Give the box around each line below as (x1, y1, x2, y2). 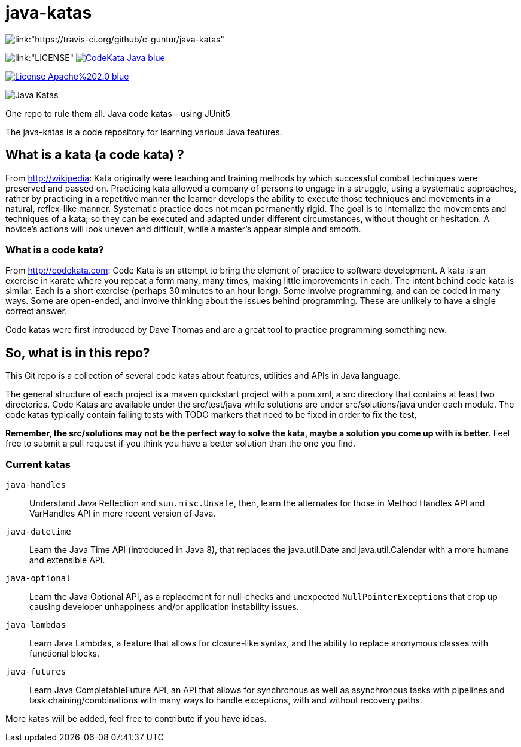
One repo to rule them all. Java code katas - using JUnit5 (5, 108, 230, 119)
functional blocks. (29, 648, 100, 658)
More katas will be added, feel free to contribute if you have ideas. (5, 713, 267, 724)
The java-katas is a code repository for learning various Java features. (5, 126, 282, 137)
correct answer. (5, 306, 67, 317)
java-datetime (5, 526, 71, 536)
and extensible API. (29, 554, 105, 565)
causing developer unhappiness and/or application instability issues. (29, 601, 299, 612)
